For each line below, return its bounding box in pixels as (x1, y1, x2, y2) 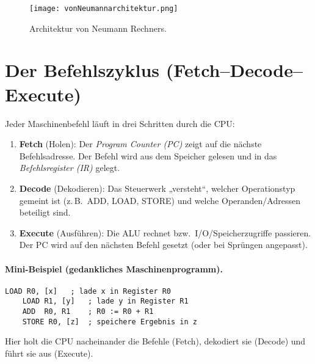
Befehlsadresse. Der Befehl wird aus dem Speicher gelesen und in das (19, 149, 277, 162)
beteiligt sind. (19, 206, 71, 219)
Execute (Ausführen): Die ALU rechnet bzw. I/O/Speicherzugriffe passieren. (19, 226, 311, 239)
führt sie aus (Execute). (5, 346, 93, 359)
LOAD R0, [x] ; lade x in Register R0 (5, 286, 172, 296)
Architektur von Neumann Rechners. (29, 21, 167, 34)
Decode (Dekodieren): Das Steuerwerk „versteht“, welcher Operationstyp (19, 181, 295, 194)
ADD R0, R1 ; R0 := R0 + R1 (22, 307, 154, 316)
